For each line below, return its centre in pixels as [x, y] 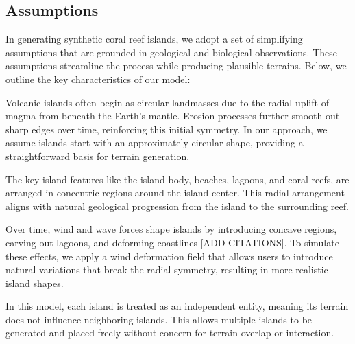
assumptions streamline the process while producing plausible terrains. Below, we [176, 66]
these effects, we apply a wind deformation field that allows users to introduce [169, 256]
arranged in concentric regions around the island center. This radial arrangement [175, 193]
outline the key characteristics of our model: [98, 79]
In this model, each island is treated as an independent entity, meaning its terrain [177, 306]
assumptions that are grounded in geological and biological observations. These [171, 52]
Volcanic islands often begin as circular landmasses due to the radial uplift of [167, 102]
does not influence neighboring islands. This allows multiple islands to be [159, 319]
